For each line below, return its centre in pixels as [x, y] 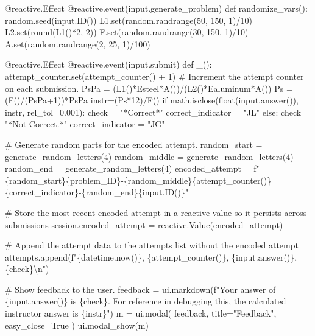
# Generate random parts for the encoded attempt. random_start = [134, 144]
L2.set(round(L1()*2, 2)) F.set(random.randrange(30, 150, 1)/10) [127, 32]
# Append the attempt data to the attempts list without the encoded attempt [152, 245]
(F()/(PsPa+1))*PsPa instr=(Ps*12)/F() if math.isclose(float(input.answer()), [152, 100]
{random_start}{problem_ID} [63, 180]
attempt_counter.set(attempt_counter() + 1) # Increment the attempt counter [154, 76]
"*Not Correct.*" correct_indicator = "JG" [85, 124]
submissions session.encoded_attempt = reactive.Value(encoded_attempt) [144, 224]
